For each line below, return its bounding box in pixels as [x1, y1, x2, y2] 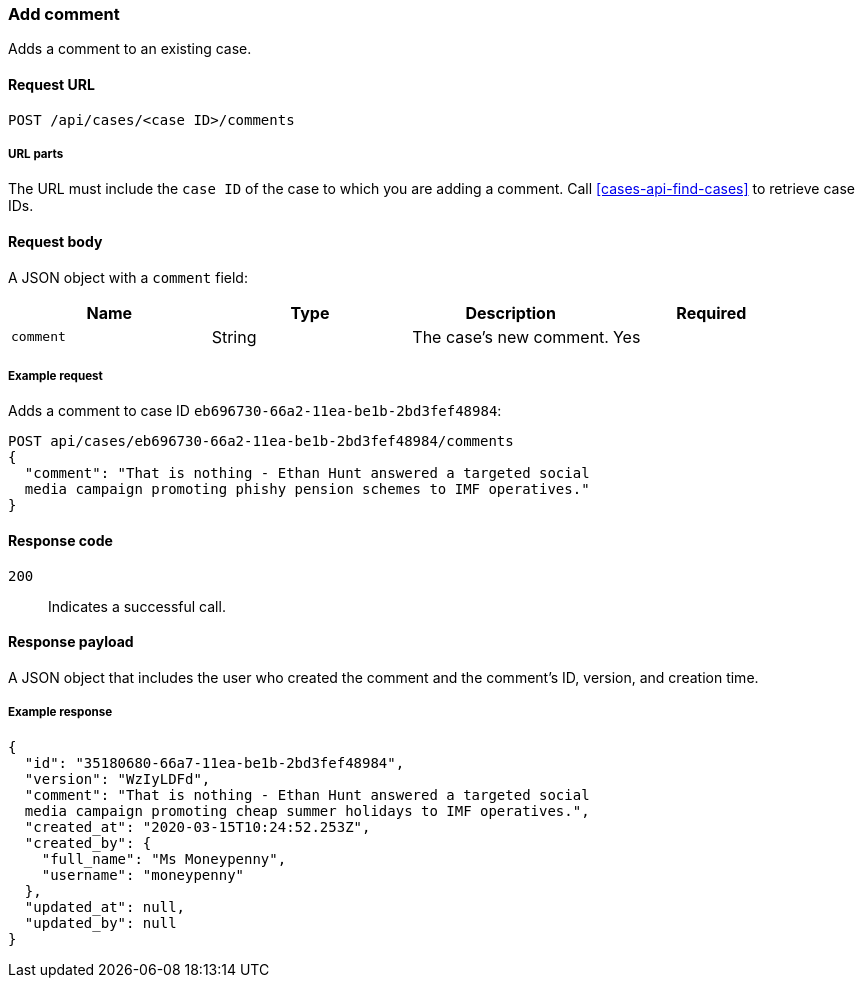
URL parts [8, 146, 64, 161]
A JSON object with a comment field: [8, 268, 248, 286]
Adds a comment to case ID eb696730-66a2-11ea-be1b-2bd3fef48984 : [8, 402, 502, 420]
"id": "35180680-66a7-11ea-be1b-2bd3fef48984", [24, 754, 405, 771]
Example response [8, 705, 113, 720]
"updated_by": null [24, 914, 177, 931]
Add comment [8, 4, 120, 24]
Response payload [8, 633, 134, 651]
